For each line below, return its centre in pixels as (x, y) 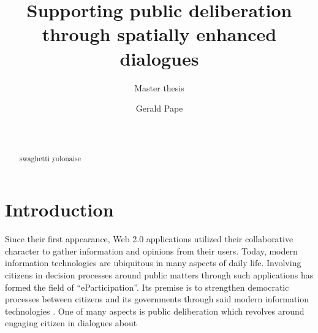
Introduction (59, 209)
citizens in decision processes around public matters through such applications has (159, 275)
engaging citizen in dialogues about (71, 323)
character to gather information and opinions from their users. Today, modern (151, 251)
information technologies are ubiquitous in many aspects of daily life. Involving (153, 263)
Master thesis (159, 87)
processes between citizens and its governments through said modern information (157, 299)
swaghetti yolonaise (50, 158)
